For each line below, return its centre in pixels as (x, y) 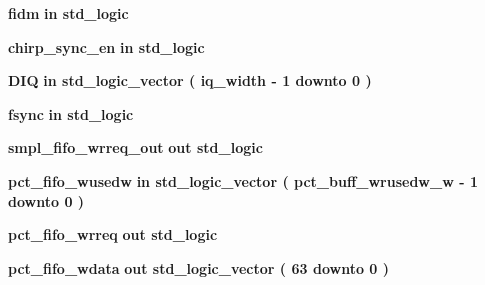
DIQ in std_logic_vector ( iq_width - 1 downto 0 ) (190, 80)
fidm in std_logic (68, 13)
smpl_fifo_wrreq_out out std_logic (135, 147)
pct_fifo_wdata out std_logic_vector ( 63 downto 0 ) (199, 267)
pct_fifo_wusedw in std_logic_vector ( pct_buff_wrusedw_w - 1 (243, 180)
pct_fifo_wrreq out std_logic (113, 234)
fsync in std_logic (71, 113)
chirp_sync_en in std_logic (106, 46)
